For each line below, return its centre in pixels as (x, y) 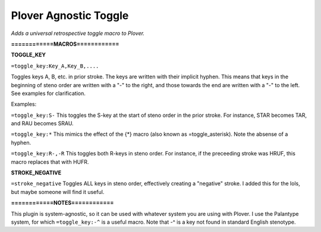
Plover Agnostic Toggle (70, 15)
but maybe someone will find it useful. (58, 192)
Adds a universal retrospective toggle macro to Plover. (78, 33)
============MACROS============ (65, 44)
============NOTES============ (62, 203)
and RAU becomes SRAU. (42, 123)
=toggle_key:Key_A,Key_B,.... (55, 66)
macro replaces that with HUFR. (50, 162)
